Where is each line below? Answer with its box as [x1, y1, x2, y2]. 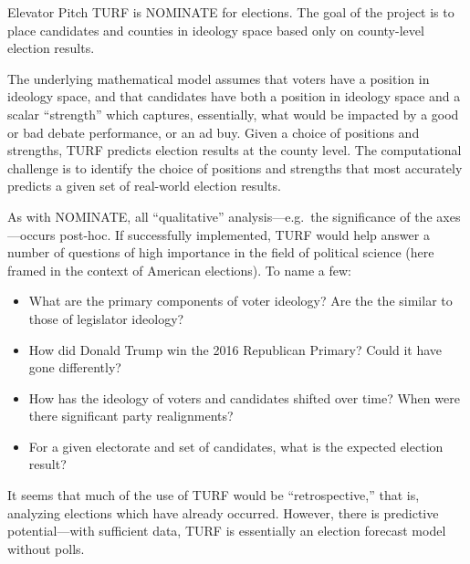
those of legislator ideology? [28, 308, 184, 328]
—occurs [7, 225, 56, 244]
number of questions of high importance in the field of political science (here [7, 243, 434, 262]
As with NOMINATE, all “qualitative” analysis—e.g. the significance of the [7, 206, 433, 225]
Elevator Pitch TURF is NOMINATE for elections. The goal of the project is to [7, 3, 454, 21]
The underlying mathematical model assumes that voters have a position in [7, 68, 430, 88]
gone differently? [28, 358, 121, 377]
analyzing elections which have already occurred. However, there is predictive [7, 503, 439, 522]
